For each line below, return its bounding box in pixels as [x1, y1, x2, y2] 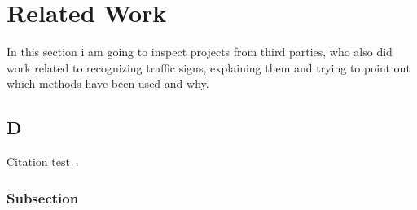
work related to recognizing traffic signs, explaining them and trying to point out [7, 59, 410, 76]
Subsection [7, 187, 79, 208]
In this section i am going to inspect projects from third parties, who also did [7, 43, 393, 60]
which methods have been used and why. [7, 75, 209, 92]
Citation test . [7, 153, 79, 170]
